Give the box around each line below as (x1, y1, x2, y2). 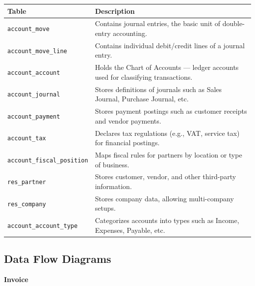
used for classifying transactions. (95, 71, 193, 82)
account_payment (7, 113, 60, 120)
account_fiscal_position (7, 157, 88, 164)
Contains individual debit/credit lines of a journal (95, 40, 245, 50)
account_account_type (7, 222, 78, 230)
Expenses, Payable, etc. (95, 224, 165, 235)
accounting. (113, 28, 147, 38)
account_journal (7, 91, 60, 98)
